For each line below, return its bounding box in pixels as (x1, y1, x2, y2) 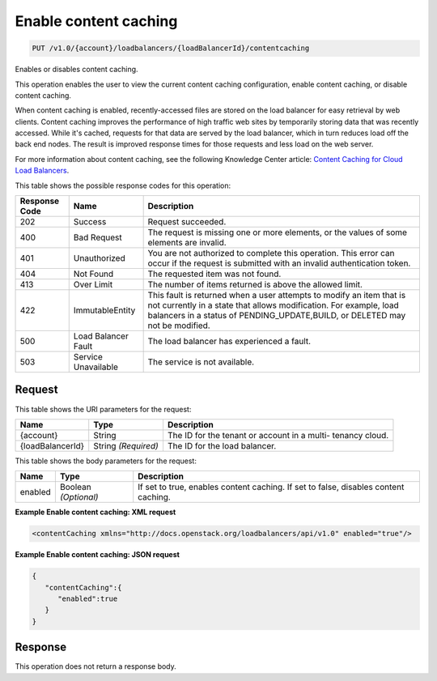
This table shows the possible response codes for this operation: (15, 181, 231, 190)
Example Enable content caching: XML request (15, 507, 176, 517)
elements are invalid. (147, 237, 227, 249)
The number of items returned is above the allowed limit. (147, 279, 363, 291)
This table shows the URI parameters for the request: (15, 404, 192, 414)
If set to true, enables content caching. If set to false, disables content (138, 482, 405, 493)
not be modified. (147, 320, 210, 331)
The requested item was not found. (147, 268, 282, 279)
